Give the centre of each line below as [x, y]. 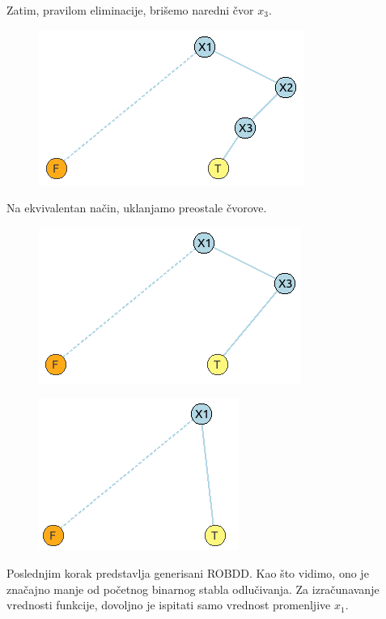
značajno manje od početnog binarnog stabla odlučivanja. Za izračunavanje [193, 589]
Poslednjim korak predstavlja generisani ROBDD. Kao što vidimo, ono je [188, 572]
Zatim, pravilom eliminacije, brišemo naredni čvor [130, 10]
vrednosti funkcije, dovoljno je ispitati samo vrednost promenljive [169, 605]
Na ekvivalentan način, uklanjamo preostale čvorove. [137, 208]
